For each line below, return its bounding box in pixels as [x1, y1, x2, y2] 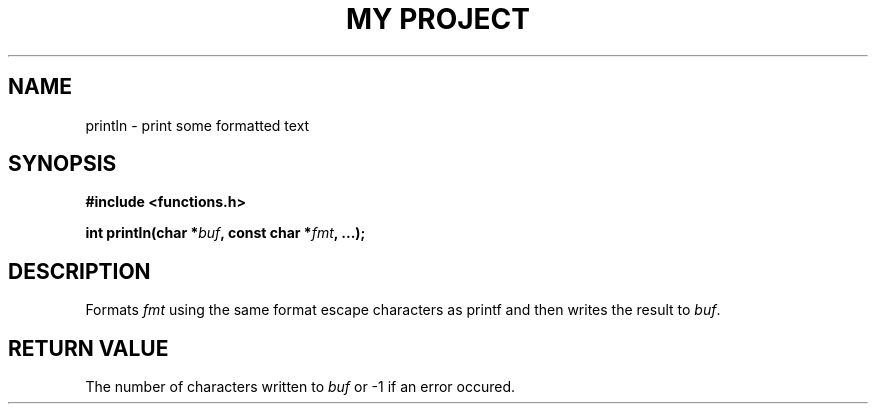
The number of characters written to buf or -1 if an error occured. [85, 378, 516, 396]
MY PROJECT [345, 2, 531, 36]
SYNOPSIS [8, 151, 117, 177]
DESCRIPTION [8, 258, 151, 284]
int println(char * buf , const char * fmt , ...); [85, 224, 366, 242]
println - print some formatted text [85, 116, 310, 134]
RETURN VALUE [8, 335, 169, 361]
